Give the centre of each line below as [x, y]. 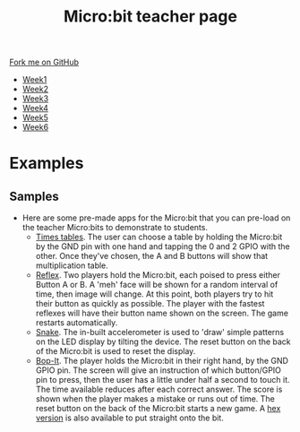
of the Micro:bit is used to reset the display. [116, 351]
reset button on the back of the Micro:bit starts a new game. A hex [158, 409]
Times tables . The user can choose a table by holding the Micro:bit [159, 237]
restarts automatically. [77, 323]
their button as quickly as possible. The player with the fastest [150, 304]
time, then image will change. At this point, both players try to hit [154, 294]
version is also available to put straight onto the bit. [129, 418]
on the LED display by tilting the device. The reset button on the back [163, 341]
